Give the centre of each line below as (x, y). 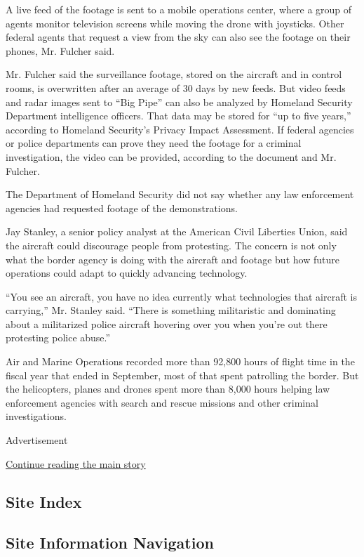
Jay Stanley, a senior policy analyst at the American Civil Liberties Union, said (177, 231)
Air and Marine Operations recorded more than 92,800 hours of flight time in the (180, 361)
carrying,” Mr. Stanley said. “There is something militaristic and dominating (171, 310)
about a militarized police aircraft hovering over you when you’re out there (167, 323)
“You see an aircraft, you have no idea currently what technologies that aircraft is (181, 296)
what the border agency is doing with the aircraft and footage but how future (173, 259)
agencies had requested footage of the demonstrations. (122, 208)
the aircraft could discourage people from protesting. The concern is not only (171, 245)
